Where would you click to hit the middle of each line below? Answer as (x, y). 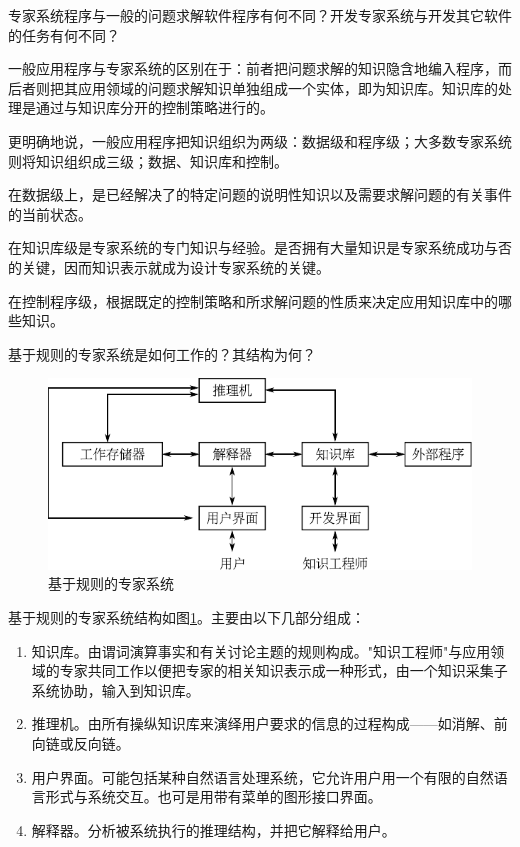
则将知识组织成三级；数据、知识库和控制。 (148, 160)
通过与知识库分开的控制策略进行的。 (154, 107)
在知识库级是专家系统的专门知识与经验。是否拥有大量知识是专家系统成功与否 (260, 247)
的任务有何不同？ (64, 34)
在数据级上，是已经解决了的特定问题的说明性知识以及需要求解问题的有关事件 (260, 194)
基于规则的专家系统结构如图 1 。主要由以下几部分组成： (186, 616)
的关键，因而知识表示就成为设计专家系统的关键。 (169, 266)
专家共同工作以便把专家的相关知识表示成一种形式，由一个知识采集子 (283, 670)
